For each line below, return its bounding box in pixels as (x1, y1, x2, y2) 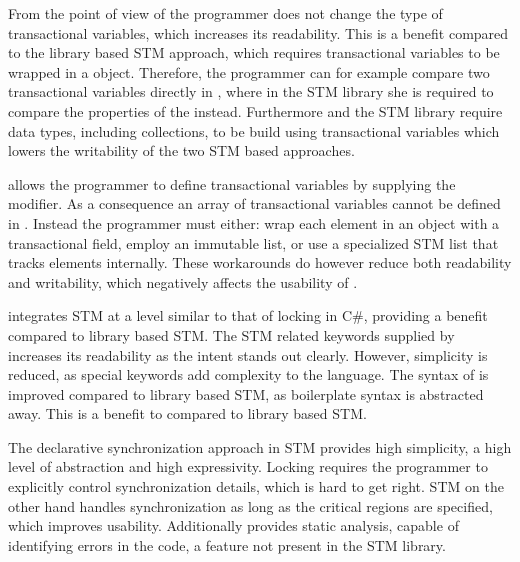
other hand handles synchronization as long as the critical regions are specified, (8, 495, 493, 516)
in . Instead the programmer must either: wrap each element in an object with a (8, 212, 500, 233)
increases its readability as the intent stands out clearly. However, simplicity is (8, 344, 488, 365)
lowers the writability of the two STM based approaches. (8, 140, 355, 161)
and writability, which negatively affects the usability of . (8, 271, 358, 292)
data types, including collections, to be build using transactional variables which (8, 120, 500, 141)
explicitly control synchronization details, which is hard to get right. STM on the (8, 476, 504, 497)
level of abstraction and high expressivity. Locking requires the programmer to (8, 456, 488, 477)
